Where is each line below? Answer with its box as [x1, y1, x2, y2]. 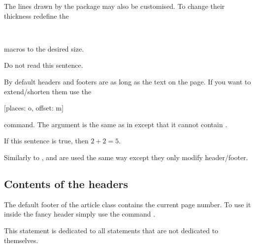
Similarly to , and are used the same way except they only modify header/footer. [4, 152, 248, 162]
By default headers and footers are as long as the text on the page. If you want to [4, 76, 251, 86]
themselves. [4, 235, 38, 245]
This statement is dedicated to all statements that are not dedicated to [4, 225, 219, 235]
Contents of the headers [4, 176, 128, 191]
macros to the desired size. [4, 43, 84, 54]
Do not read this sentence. [4, 60, 83, 70]
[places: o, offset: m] [4, 103, 64, 113]
